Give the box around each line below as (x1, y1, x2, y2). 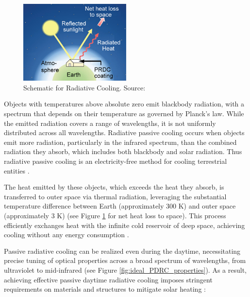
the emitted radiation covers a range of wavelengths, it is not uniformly (4, 118, 216, 128)
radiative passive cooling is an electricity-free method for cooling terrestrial (4, 156, 227, 166)
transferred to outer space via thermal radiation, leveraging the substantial (4, 191, 227, 201)
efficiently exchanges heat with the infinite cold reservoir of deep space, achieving (4, 220, 245, 230)
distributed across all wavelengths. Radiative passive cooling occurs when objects (4, 127, 245, 138)
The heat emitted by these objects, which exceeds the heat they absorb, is (4, 182, 224, 192)
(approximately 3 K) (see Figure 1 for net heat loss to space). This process (4, 210, 226, 220)
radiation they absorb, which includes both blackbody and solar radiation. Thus (4, 146, 242, 157)
